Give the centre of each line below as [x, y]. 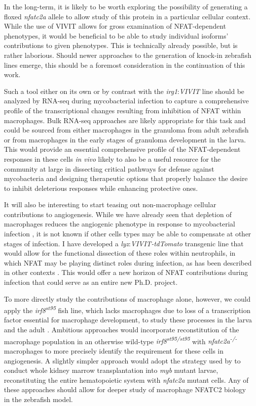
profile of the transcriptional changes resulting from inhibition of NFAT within [123, 110]
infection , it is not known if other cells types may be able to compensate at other [128, 234]
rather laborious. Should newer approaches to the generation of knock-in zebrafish [128, 55]
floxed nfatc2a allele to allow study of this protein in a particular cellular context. [127, 16]
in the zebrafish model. [38, 399]
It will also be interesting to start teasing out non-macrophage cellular [110, 204]
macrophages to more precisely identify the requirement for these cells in [114, 350]
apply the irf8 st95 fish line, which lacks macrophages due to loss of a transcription [127, 309]
